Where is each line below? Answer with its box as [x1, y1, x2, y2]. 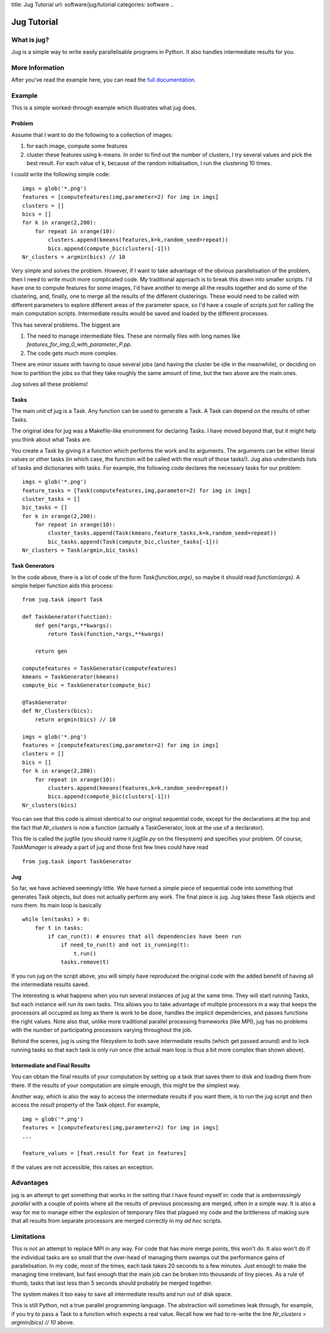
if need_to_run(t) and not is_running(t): [61, 941, 190, 948]
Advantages [11, 1178, 49, 1187]
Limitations [11, 1232, 46, 1241]
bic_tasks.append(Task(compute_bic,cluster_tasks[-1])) [48, 538, 219, 545]
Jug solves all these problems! [11, 380, 89, 388]
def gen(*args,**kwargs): [34, 622, 113, 629]
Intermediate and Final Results [11, 1061, 91, 1069]
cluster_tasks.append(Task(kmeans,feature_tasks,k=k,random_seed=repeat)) [48, 530, 277, 537]
